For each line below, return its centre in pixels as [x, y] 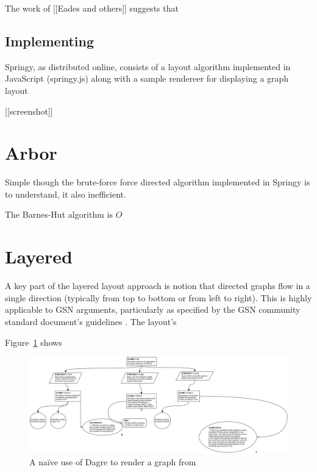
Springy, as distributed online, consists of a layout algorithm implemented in [148, 66]
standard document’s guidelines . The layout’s [91, 321]
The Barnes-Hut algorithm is [59, 214]
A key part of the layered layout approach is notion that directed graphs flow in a [158, 286]
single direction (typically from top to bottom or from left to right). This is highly [158, 297]
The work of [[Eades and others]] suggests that [92, 8]
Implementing [49, 41]
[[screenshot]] [29, 111]
